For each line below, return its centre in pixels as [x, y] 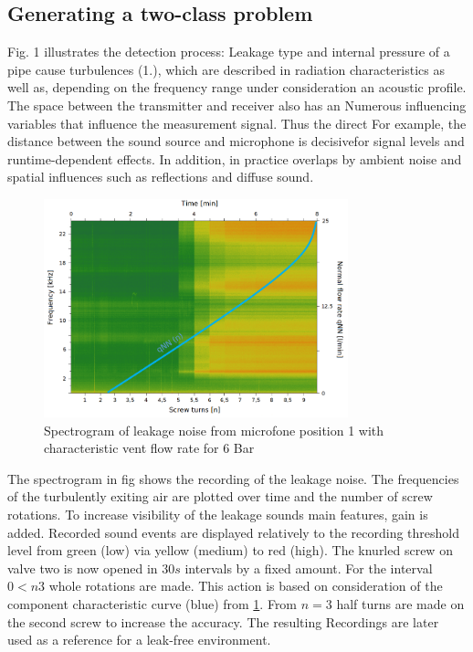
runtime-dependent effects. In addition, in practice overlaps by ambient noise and [235, 158]
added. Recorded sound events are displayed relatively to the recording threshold [234, 532]
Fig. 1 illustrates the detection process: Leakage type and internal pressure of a [229, 52]
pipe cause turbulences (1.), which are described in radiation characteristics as [226, 69]
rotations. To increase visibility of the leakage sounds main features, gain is [218, 515]
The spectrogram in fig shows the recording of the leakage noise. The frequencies [233, 478]
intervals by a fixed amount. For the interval [309, 568]
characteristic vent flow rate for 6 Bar [149, 448]
